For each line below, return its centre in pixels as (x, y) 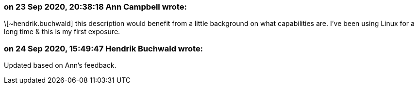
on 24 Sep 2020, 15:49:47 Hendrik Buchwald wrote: (104, 48)
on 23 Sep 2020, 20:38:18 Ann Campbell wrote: (95, 7)
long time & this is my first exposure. (62, 32)
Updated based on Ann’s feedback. (60, 65)
